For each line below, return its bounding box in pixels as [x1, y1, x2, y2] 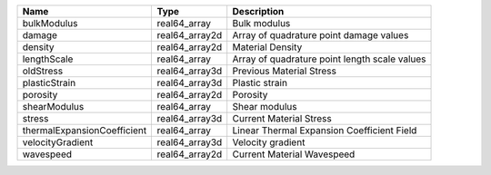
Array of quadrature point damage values [232, 29, 409, 41]
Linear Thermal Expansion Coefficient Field [232, 124, 417, 136]
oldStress [22, 64, 64, 77]
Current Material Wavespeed [232, 148, 356, 160]
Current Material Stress [232, 112, 332, 124]
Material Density [232, 41, 303, 53]
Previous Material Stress [232, 64, 336, 77]
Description [232, 5, 285, 17]
